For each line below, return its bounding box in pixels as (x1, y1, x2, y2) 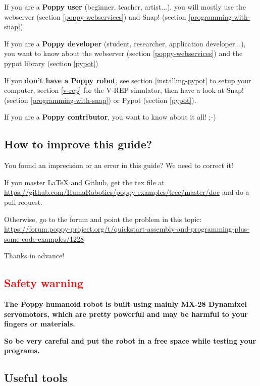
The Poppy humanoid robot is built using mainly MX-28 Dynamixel (4, 299, 247, 309)
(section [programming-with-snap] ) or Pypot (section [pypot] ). (4, 94, 196, 105)
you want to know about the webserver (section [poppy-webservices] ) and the (4, 48, 243, 59)
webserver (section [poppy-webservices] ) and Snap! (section (4, 11, 186, 22)
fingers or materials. (4, 318, 75, 329)
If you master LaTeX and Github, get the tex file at (4, 177, 165, 187)
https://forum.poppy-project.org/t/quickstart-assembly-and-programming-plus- (4, 224, 250, 234)
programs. (4, 345, 40, 356)
